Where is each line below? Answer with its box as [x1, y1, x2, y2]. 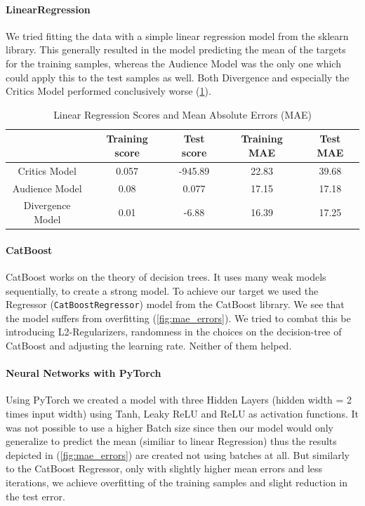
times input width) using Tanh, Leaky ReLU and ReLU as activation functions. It [6, 406, 359, 420]
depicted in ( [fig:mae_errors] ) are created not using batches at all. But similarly [6, 447, 350, 462]
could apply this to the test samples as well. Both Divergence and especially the [6, 69, 350, 84]
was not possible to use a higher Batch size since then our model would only [6, 420, 333, 434]
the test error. [6, 488, 65, 503]
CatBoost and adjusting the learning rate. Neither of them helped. [6, 338, 292, 352]
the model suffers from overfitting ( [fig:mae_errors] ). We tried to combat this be [6, 310, 351, 325]
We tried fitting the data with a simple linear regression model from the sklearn [6, 28, 349, 43]
